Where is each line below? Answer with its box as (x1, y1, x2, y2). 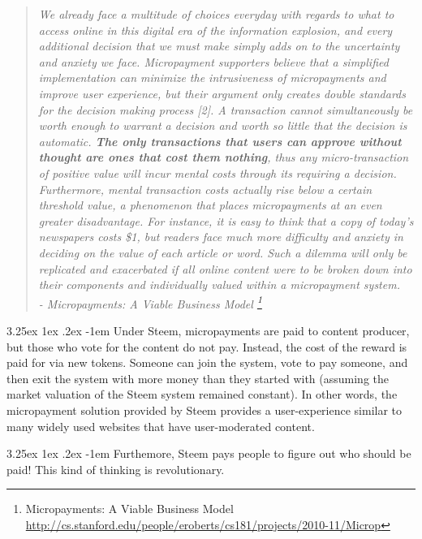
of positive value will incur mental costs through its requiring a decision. (38, 164, 397, 181)
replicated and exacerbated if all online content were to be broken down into (38, 260, 412, 277)
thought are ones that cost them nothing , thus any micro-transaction (38, 149, 409, 166)
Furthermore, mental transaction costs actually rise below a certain (38, 180, 372, 197)
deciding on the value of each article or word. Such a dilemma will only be (38, 244, 407, 261)
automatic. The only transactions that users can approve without (38, 132, 402, 149)
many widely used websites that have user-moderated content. (6, 417, 315, 434)
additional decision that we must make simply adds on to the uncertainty (38, 37, 400, 54)
